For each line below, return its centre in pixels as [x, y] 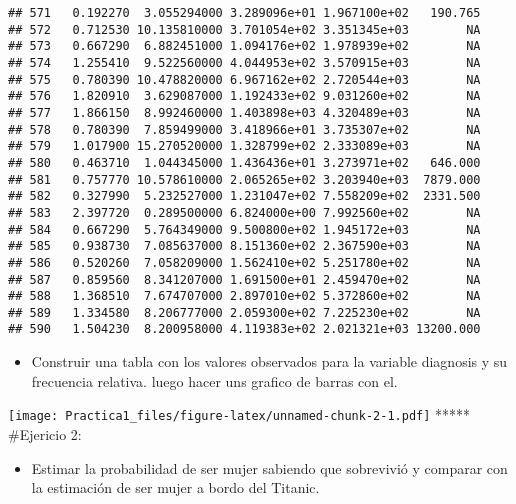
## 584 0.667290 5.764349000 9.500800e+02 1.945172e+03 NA [244, 229]
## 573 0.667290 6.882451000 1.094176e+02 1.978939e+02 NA [244, 46]
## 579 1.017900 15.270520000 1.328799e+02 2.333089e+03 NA [244, 146]
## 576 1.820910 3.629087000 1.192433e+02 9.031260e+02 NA [244, 96]
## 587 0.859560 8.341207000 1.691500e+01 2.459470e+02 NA [244, 279]
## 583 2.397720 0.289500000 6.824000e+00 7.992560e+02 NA [244, 212]
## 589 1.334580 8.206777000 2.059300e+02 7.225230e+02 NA [244, 312]
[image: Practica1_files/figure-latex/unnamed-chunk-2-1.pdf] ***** [239, 414]
